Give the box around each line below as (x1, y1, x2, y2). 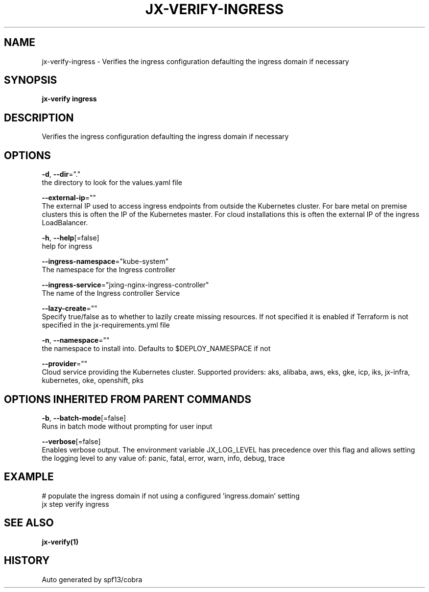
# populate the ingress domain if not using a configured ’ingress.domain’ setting (42, 491, 300, 500)
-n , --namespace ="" (42, 336, 110, 345)
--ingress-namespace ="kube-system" (42, 257, 169, 266)
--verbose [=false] (42, 437, 101, 446)
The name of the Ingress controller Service (42, 289, 180, 298)
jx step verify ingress (42, 499, 109, 508)
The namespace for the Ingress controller (42, 265, 176, 274)
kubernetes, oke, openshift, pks (42, 376, 144, 385)
